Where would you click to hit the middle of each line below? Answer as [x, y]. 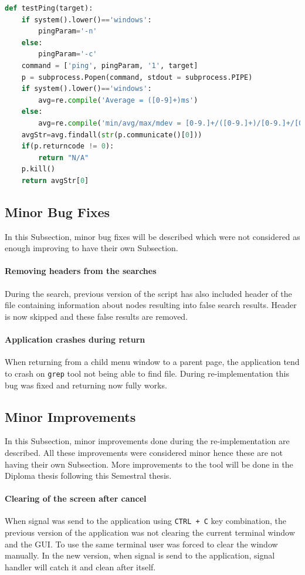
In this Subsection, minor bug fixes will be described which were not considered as [152, 236]
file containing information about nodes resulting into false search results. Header [151, 305]
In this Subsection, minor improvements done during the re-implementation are [147, 441]
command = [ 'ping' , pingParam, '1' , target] [110, 65]
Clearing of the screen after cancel [76, 498]
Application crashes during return [75, 339]
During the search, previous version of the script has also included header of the [148, 293]
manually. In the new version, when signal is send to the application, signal [140, 555]
